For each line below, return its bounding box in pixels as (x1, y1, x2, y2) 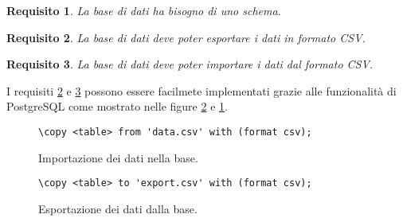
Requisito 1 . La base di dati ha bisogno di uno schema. (6, 2, 281, 18)
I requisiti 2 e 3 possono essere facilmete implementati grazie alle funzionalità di (6, 82, 397, 99)
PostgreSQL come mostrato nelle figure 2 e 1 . (6, 98, 228, 115)
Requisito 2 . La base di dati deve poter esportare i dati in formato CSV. (6, 29, 366, 45)
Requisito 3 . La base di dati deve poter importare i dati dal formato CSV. (6, 56, 374, 72)
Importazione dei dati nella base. (38, 149, 198, 166)
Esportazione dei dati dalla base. (38, 200, 198, 216)
